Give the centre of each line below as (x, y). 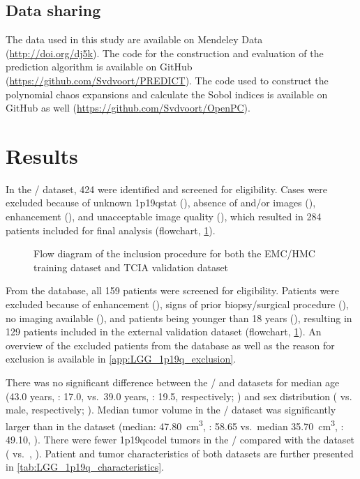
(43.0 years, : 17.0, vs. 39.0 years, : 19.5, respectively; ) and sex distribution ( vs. (179, 396)
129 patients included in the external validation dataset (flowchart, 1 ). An (164, 332)
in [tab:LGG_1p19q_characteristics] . (85, 467)
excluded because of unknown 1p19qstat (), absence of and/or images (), (161, 203)
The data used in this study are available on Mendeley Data (134, 39)
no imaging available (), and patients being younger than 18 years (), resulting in (179, 318)
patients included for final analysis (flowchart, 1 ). (111, 230)
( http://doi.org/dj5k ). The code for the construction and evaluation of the (165, 53)
